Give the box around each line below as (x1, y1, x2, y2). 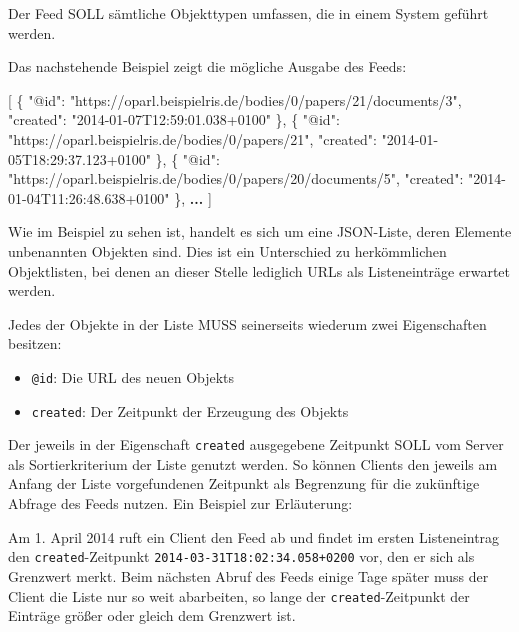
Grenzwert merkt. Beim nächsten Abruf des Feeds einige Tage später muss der (8, 565, 489, 586)
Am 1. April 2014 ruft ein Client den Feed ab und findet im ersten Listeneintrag (8, 526, 500, 547)
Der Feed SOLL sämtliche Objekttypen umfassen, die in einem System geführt (8, 3, 489, 23)
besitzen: (8, 333, 62, 354)
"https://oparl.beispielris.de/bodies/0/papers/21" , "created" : (8, 128, 377, 149)
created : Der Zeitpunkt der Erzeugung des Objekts (31, 400, 349, 421)
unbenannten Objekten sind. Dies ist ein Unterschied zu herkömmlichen (8, 240, 447, 261)
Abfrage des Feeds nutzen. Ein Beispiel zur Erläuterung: (8, 493, 353, 514)
